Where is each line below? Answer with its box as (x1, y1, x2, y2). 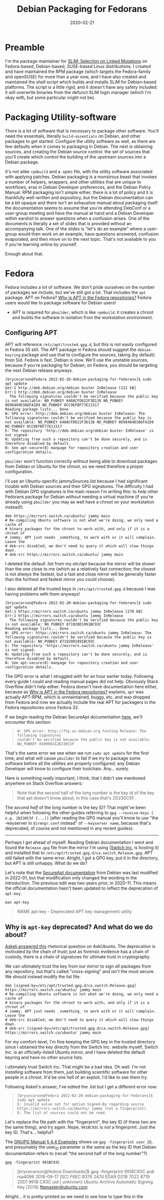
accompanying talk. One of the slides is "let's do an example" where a (5, 226, 146, 231)
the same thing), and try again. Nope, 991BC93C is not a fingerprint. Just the (5, 1124, 156, 1130)
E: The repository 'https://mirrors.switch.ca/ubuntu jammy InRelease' (5, 644, 154, 648)
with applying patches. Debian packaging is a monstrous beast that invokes (5, 174, 157, 180)
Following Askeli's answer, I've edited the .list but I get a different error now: (5, 1084, 158, 1090)
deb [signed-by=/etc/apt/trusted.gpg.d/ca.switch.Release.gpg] (5, 983, 137, 988)
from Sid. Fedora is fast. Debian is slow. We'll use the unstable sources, (5, 357, 149, 363)
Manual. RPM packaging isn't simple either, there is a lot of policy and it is (5, 189, 153, 195)
